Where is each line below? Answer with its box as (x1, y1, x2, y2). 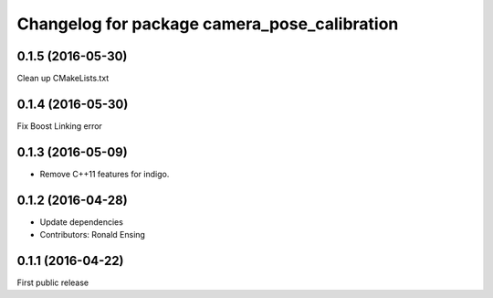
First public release (16, 277, 89, 288)
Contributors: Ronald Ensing (39, 229, 146, 240)
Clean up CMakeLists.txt (16, 73, 110, 84)
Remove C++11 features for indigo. (39, 168, 170, 179)
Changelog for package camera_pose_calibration (16, 14, 399, 34)
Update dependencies (39, 216, 123, 228)
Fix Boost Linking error (16, 120, 102, 132)
